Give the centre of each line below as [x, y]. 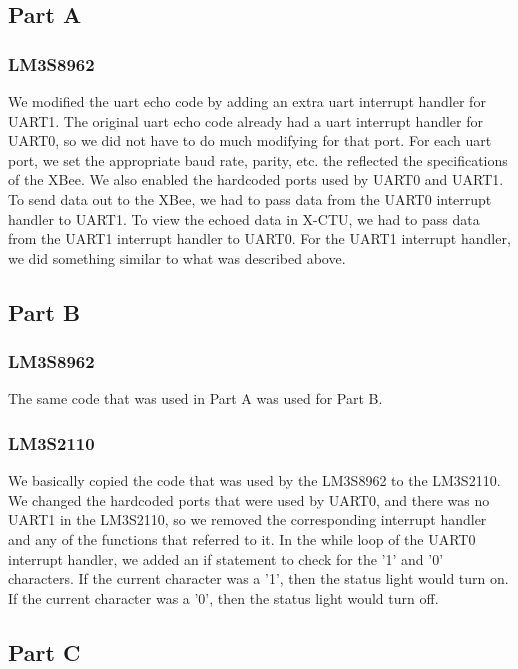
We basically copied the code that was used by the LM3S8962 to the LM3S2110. [254, 480]
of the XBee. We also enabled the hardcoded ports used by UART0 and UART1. [256, 179]
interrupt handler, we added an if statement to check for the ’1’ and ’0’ [226, 558]
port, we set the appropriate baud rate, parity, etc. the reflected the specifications [258, 159]
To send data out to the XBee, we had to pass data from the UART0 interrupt [250, 198]
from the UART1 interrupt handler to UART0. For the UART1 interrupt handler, [259, 238]
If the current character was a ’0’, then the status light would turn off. [223, 597]
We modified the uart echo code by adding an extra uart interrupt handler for [247, 101]
